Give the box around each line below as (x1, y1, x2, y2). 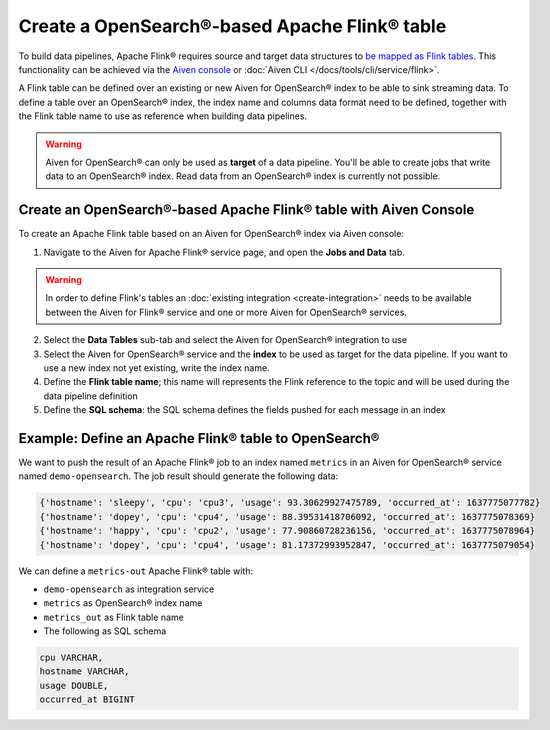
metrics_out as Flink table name (43, 611, 184, 623)
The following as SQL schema (43, 625, 167, 637)
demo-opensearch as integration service (43, 583, 215, 595)
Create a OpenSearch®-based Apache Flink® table (18, 15, 447, 37)
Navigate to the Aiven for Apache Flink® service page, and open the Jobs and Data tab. (43, 246, 405, 258)
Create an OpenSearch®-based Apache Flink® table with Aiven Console (18, 201, 475, 219)
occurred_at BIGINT (39, 694, 135, 705)
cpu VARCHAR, (39, 652, 104, 664)
